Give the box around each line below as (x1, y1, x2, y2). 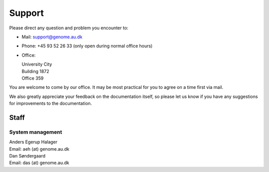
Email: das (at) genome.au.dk (9, 160, 69, 166)
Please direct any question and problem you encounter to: (9, 25, 129, 31)
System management (9, 128, 62, 135)
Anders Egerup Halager (9, 139, 58, 145)
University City (21, 61, 52, 67)
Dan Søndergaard (9, 153, 46, 159)
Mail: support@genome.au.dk (21, 34, 83, 40)
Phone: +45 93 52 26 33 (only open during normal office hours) (21, 43, 153, 49)
